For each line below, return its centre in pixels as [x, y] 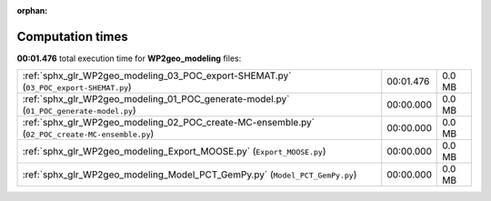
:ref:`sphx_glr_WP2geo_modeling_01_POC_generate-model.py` [156, 99]
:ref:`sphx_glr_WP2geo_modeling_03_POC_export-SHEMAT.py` [157, 75]
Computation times [72, 36]
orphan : [32, 10]
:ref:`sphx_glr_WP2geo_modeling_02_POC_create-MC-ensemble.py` [169, 123]
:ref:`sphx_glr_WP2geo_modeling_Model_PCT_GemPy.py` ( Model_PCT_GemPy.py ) [190, 175]
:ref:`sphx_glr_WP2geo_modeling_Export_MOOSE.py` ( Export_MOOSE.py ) [174, 152]
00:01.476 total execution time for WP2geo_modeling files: [129, 58]
